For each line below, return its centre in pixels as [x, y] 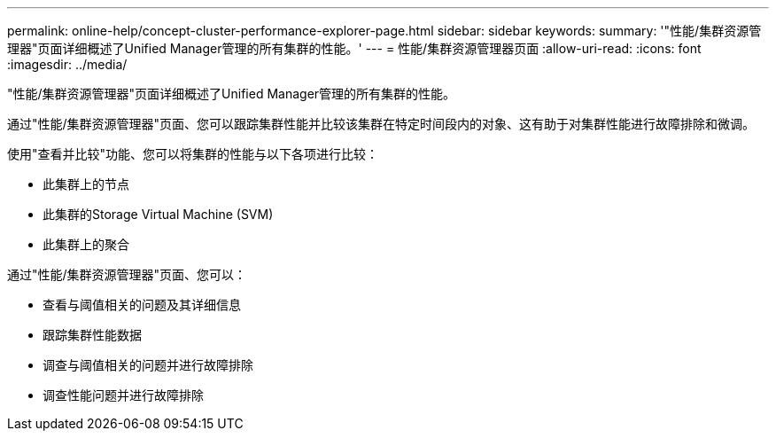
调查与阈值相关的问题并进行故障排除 [148, 365]
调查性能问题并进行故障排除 [123, 395]
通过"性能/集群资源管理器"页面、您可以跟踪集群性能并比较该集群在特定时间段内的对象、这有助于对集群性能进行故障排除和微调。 [381, 124]
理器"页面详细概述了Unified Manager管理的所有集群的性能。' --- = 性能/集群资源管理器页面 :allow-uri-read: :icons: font [354, 48]
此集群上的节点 [86, 184]
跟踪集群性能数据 [92, 335]
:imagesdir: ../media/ [67, 64]
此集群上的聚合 [86, 244]
